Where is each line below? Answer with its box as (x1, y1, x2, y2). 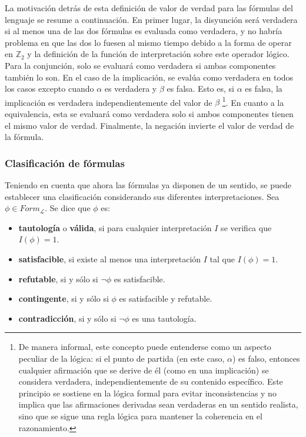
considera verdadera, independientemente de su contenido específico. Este (18, 375, 283, 388)
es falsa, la (245, 82, 282, 95)
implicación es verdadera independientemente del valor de (5, 96, 212, 108)
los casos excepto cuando (5, 82, 94, 95)
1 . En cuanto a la (222, 94, 284, 108)
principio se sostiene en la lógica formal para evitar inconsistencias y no (18, 386, 277, 399)
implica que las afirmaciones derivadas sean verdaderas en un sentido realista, (18, 398, 298, 411)
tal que (209, 252, 235, 265)
